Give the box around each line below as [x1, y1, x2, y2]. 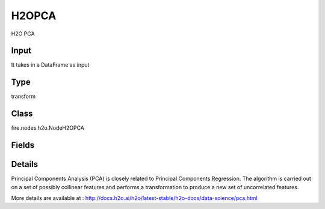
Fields [11, 140, 35, 150]
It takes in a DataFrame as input [11, 61, 90, 68]
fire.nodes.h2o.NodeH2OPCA [11, 124, 84, 132]
